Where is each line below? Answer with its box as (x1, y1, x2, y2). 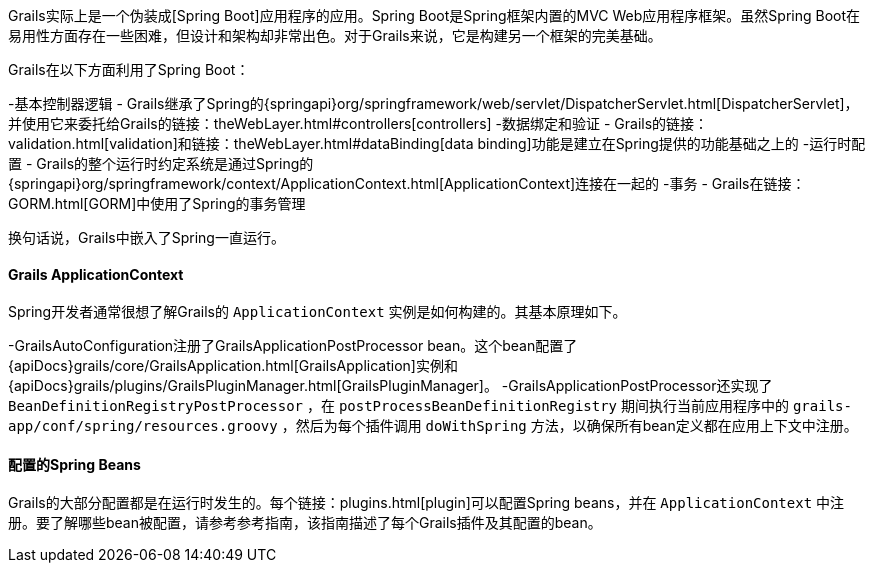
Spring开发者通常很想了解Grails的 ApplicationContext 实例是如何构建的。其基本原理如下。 (8, 303, 627, 321)
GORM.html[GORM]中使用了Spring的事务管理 (8, 195, 306, 212)
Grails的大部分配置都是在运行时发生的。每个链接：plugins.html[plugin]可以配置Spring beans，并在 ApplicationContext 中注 (8, 494, 845, 512)
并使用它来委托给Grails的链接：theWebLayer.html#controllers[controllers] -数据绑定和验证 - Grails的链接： (8, 115, 709, 132)
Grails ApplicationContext (8, 265, 184, 283)
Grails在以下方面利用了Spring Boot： (8, 61, 250, 78)
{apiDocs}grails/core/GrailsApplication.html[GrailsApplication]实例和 (8, 357, 458, 375)
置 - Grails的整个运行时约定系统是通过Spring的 (8, 155, 314, 172)
